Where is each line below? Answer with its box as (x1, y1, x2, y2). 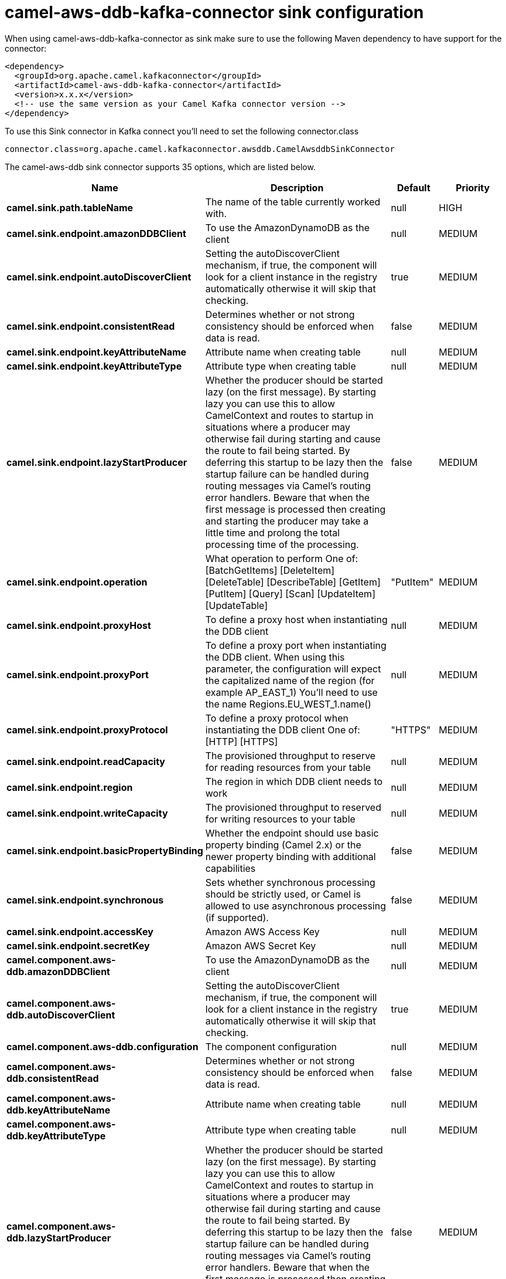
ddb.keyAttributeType (6, 1129, 106, 1142)
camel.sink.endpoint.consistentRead (6, 320, 175, 332)
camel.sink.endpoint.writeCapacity (6, 807, 168, 819)
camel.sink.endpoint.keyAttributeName (6, 346, 187, 358)
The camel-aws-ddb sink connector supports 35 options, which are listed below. (5, 161, 316, 172)
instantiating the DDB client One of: (205, 723, 360, 736)
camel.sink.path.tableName (6, 201, 134, 214)
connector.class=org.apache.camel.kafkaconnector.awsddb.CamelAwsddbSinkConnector (5, 144, 395, 154)
